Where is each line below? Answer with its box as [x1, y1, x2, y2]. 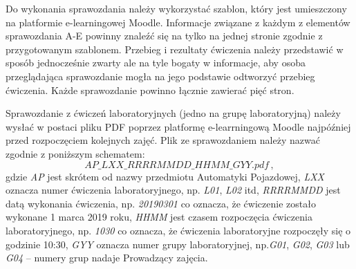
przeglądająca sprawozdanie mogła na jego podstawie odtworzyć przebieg [6, 68, 315, 83]
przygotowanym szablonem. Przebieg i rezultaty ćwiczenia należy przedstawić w [6, 41, 344, 56]
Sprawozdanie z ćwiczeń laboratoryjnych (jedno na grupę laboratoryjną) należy [6, 106, 341, 120]
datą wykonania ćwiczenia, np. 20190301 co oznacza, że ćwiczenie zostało [6, 196, 316, 210]
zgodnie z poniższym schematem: [6, 146, 145, 160]
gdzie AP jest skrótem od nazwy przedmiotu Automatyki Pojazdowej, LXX [6, 169, 324, 183]
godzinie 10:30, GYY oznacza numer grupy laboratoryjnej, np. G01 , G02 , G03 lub [6, 236, 350, 251]
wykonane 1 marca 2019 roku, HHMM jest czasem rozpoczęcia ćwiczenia [6, 210, 312, 224]
